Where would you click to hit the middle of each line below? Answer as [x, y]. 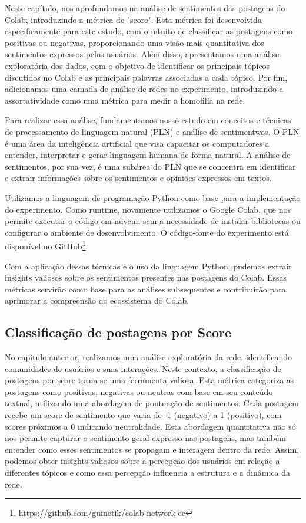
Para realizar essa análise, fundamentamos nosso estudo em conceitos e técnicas [148, 120]
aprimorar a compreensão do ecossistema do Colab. [97, 300]
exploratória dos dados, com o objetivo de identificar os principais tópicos [137, 65]
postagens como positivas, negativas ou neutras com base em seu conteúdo [139, 391]
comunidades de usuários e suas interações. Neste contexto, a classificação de [143, 368]
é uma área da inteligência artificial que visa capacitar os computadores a [137, 143]
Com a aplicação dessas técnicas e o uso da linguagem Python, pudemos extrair [148, 266]
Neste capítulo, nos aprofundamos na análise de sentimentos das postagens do [145, 8]
